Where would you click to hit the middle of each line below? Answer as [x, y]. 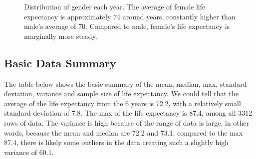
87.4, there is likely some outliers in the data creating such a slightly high [117, 142]
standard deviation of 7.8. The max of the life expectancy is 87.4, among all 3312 [128, 113]
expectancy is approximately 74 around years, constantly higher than [130, 16]
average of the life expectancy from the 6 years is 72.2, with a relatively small [123, 103]
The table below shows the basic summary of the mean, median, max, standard [126, 83]
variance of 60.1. [29, 152]
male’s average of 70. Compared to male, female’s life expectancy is [127, 26]
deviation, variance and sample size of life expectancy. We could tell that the [121, 93]
